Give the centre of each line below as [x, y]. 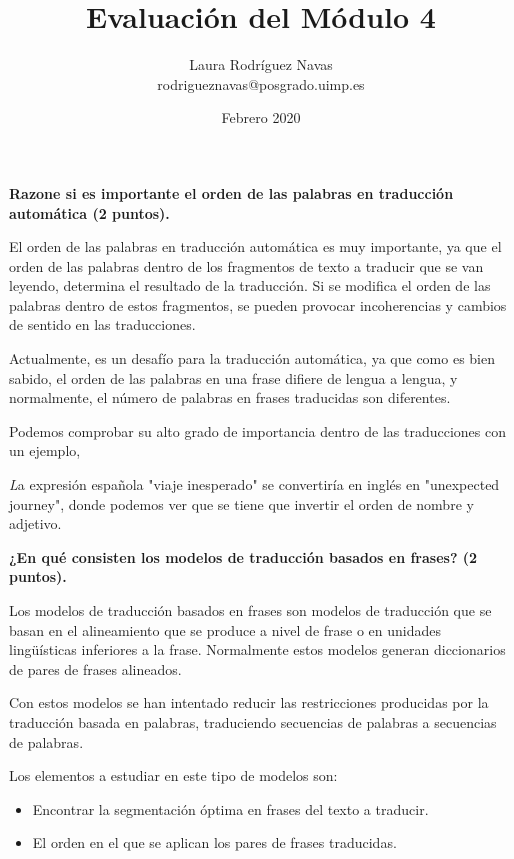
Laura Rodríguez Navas [261, 64]
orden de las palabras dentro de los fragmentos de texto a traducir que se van [246, 265]
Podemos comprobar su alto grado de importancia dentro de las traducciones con [257, 430]
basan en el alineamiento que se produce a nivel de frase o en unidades [225, 629]
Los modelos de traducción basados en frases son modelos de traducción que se [250, 610]
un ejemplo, [45, 450]
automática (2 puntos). [89, 212]
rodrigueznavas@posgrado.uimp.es [261, 83]
